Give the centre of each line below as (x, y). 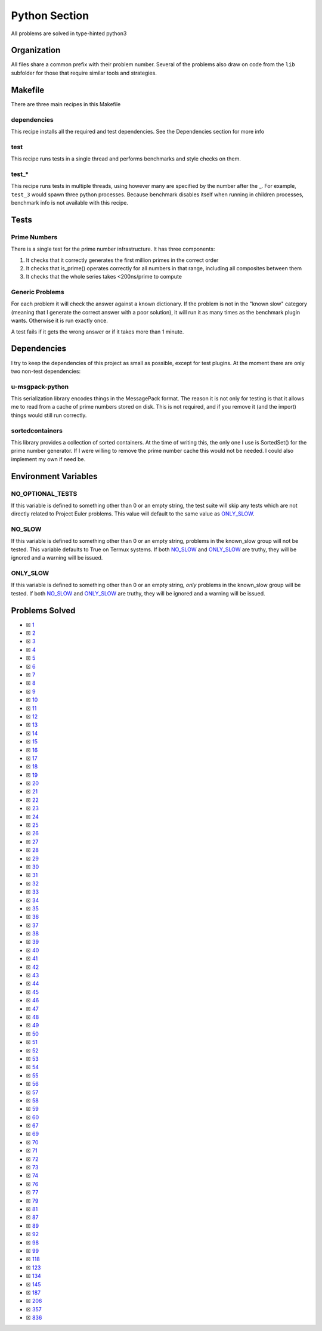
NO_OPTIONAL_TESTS (44, 493)
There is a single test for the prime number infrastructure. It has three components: (113, 249)
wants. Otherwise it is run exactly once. (60, 321)
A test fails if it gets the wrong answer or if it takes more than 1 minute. (97, 332)
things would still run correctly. (49, 415)
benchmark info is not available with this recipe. (69, 202)
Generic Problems (38, 292)
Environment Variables (54, 476)
